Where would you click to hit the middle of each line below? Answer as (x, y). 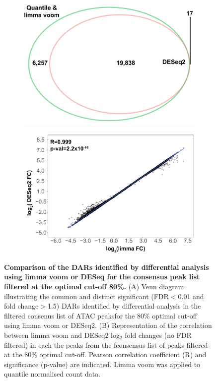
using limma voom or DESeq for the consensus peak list (102, 277)
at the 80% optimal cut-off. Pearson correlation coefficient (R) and (105, 354)
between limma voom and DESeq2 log (62, 335)
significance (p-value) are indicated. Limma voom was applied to (102, 364)
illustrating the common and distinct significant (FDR (86, 296)
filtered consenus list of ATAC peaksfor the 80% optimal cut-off (101, 315)
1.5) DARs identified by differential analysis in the (124, 306)
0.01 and (191, 296)
